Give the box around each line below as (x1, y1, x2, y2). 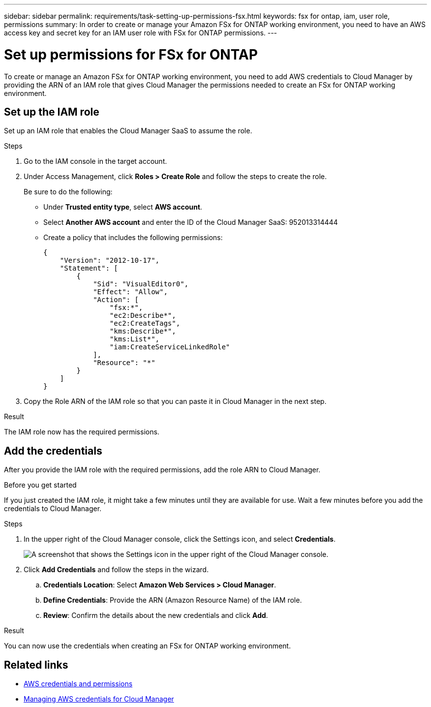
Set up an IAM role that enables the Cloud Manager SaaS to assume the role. (4, 126, 252, 135)
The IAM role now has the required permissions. (4, 428, 159, 436)
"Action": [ (93, 296, 139, 304)
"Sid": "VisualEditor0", (93, 280, 189, 288)
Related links (4, 658, 68, 671)
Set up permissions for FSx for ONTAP (4, 46, 258, 63)
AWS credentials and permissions (24, 679, 133, 688)
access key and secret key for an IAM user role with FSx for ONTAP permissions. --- (4, 29, 277, 37)
